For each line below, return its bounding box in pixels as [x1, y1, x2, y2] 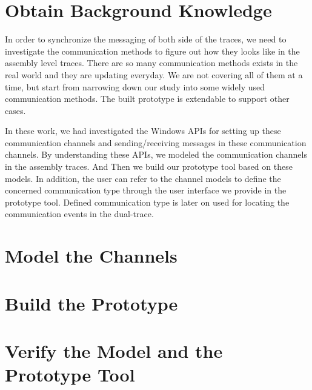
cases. [5, 104, 26, 116]
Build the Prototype [5, 291, 178, 315]
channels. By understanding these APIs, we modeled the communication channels [5, 148, 307, 161]
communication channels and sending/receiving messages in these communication [5, 136, 307, 149]
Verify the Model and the [5, 338, 223, 363]
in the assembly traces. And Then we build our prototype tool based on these [5, 160, 293, 173]
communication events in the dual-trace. [5, 207, 154, 220]
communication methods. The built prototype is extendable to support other [5, 92, 290, 105]
